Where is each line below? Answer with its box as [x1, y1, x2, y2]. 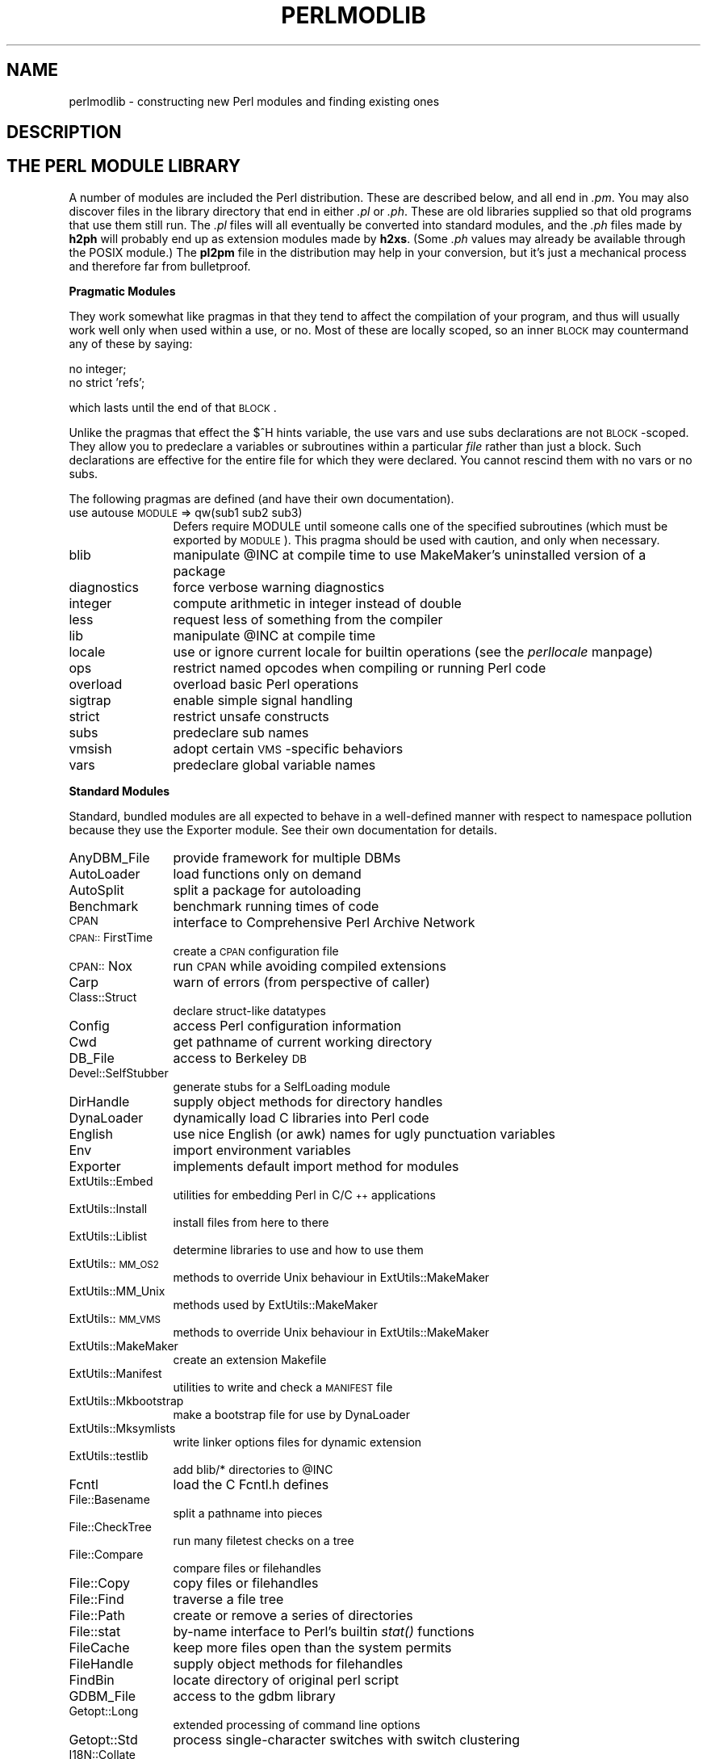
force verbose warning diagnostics [173, 578, 385, 595]
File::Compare [69, 1547, 144, 1561]
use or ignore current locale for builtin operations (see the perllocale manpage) [173, 643, 654, 660]
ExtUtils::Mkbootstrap [69, 1393, 184, 1408]
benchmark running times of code [173, 897, 379, 914]
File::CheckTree [69, 1519, 152, 1534]
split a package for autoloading [173, 881, 362, 898]
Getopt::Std [69, 1731, 138, 1748]
